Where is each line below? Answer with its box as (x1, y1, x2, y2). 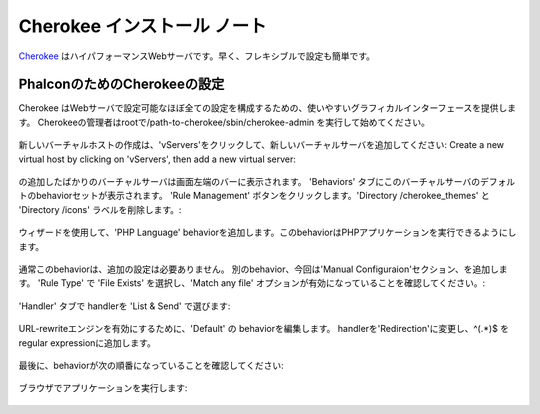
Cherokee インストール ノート (18, 15, 267, 37)
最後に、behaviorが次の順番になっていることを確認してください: (18, 359, 284, 371)
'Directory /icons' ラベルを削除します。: (18, 203, 182, 215)
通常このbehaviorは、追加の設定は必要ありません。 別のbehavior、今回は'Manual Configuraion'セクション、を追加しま (18, 263, 509, 275)
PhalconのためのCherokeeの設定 (18, 76, 225, 93)
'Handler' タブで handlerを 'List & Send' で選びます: (18, 300, 231, 312)
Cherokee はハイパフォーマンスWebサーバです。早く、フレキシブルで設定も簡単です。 (18, 50, 375, 62)
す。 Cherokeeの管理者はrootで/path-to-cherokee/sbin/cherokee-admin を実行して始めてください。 (18, 116, 430, 128)
